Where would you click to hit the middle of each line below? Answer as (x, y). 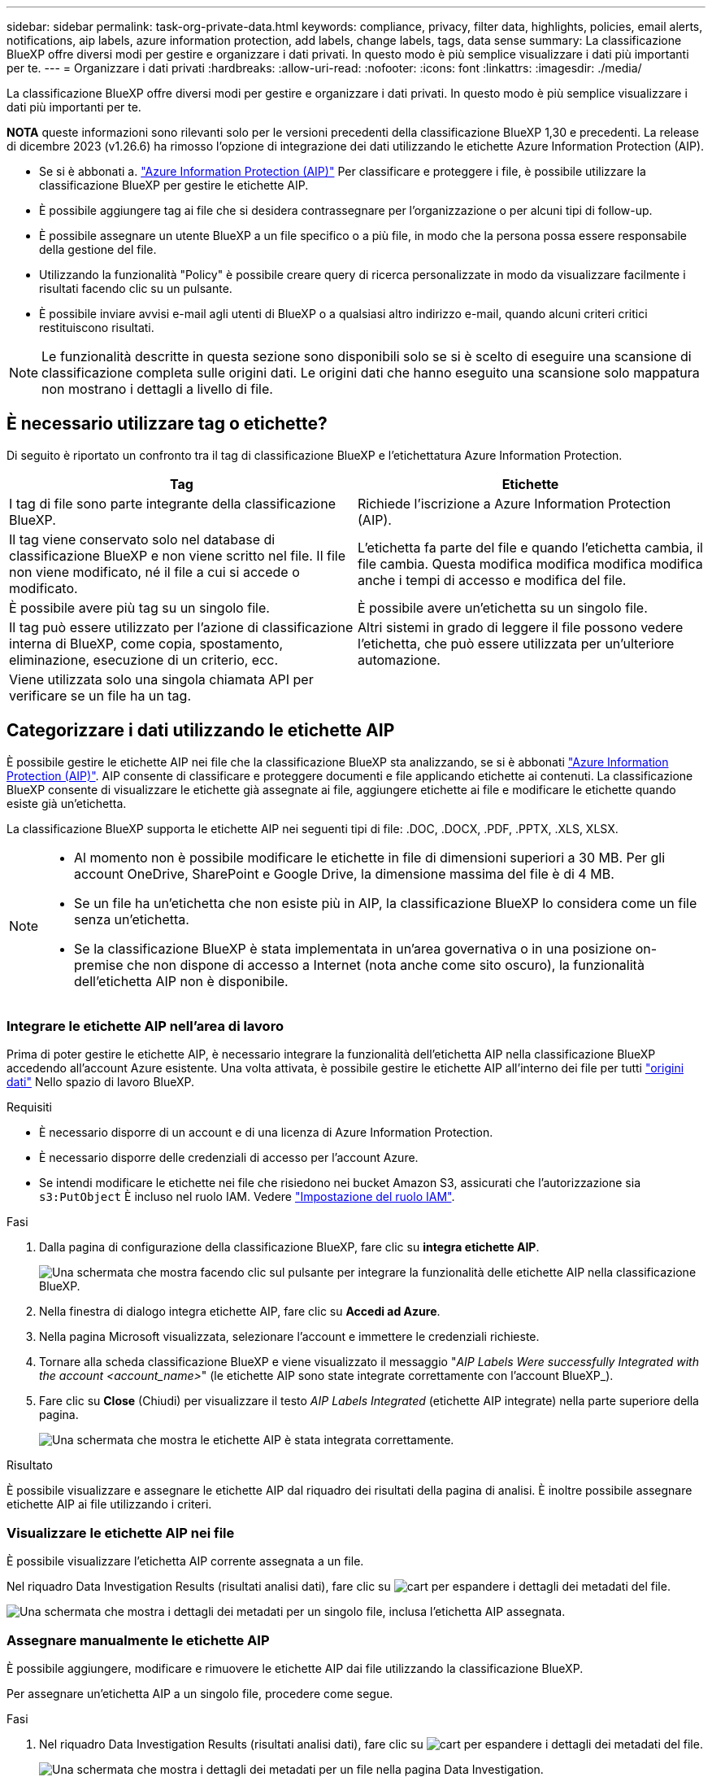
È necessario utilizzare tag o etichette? (167, 424)
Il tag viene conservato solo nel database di (142, 539)
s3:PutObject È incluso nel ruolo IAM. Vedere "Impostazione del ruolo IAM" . (247, 1197)
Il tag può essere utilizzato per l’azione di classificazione (181, 627)
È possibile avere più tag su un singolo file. (139, 607)
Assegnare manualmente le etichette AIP (138, 1640)
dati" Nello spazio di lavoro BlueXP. (101, 1082)
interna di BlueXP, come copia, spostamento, (146, 643)
